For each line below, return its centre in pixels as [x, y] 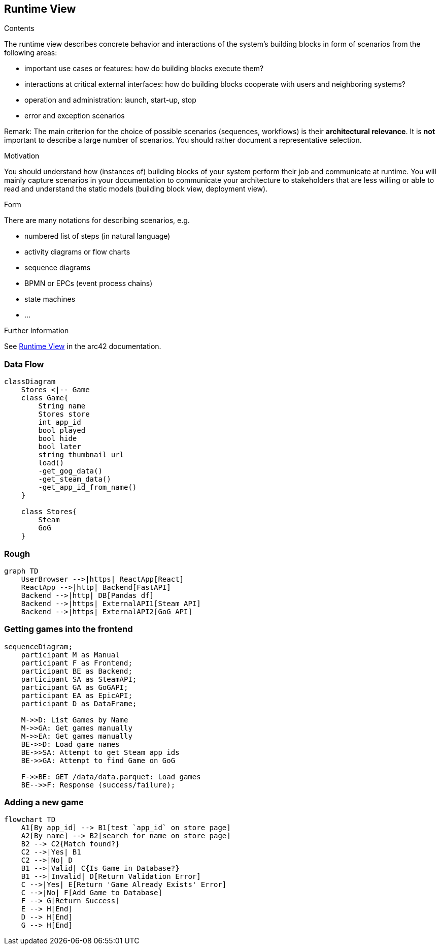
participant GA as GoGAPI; [75, 687]
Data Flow [24, 364]
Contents [19, 28]
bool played [62, 431]
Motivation [22, 156]
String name [62, 406]
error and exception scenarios [75, 116]
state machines [50, 299]
